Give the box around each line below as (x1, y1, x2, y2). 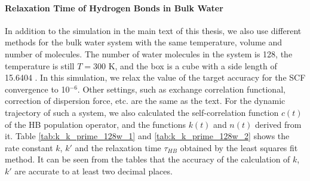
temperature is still (5, 59, 75, 72)
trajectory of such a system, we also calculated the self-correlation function (5, 106, 279, 118)
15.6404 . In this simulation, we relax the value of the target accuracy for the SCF (5, 71, 306, 84)
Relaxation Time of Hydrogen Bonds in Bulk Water (5, 1, 223, 14)
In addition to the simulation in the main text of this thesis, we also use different (5, 24, 302, 36)
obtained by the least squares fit (180, 141, 298, 154)
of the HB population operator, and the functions (5, 118, 186, 130)
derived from (254, 118, 302, 130)
